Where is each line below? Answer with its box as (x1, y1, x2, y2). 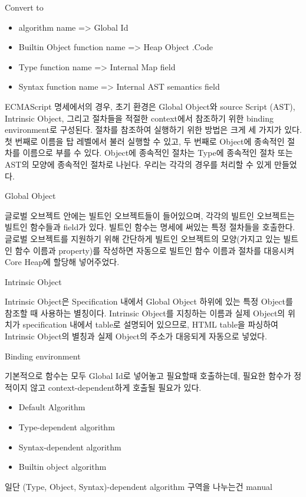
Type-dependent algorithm (18, 421, 115, 433)
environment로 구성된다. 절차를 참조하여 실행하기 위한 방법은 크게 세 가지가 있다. (5, 123, 302, 136)
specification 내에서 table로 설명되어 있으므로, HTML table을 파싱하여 (22, 318, 278, 331)
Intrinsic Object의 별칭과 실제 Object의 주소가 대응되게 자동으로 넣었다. (5, 330, 267, 342)
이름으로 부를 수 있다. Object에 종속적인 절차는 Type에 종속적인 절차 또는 (22, 146, 293, 159)
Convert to (5, 1, 44, 13)
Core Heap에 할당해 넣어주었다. (5, 256, 120, 268)
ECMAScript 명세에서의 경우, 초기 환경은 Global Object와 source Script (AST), (5, 100, 295, 112)
